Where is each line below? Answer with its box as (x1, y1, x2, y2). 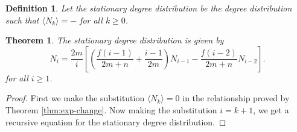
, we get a (253, 103, 289, 116)
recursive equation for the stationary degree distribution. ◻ (5, 115, 226, 128)
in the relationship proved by (182, 92, 290, 104)
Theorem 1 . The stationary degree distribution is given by (5, 34, 224, 46)
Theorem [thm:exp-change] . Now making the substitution (5, 103, 217, 116)
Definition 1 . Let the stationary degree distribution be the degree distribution (5, 2, 292, 14)
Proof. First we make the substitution (5, 92, 145, 104)
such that (5, 13, 39, 26)
